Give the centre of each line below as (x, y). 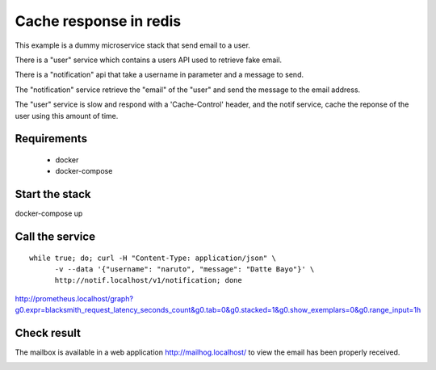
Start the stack (53, 194)
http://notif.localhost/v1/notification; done (148, 280)
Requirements (51, 139)
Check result (48, 332)
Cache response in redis (98, 21)
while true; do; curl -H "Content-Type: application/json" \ (153, 258)
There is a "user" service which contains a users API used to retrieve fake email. (149, 60)
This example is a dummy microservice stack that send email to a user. (132, 45)
